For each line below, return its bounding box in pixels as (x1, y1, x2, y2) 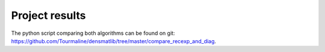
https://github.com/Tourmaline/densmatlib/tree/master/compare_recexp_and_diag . (11, 37, 217, 44)
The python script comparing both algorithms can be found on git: (11, 30, 175, 37)
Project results (11, 9, 86, 22)
